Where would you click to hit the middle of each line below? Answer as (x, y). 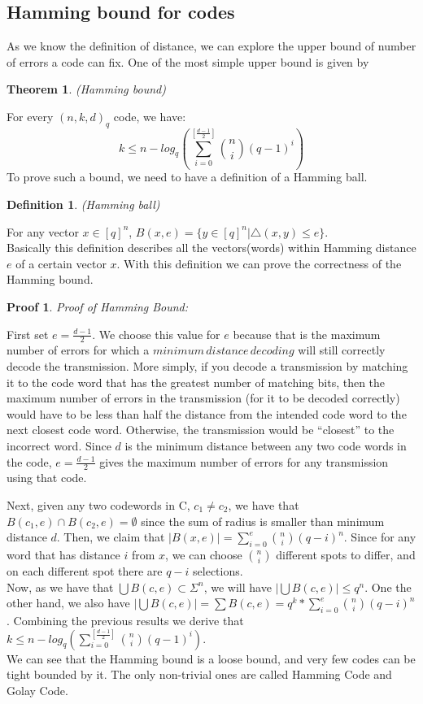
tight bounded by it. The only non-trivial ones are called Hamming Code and (199, 674)
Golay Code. (37, 690)
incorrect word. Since (59, 445)
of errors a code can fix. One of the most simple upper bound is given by (188, 61)
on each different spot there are (85, 570)
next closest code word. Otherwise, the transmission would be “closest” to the (201, 430)
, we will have (238, 587)
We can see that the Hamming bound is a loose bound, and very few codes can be (211, 658)
